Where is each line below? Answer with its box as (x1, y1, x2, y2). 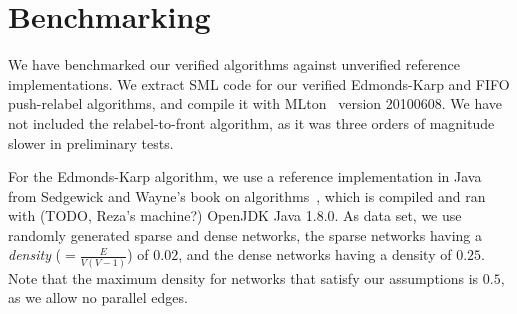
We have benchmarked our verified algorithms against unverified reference (8, 54, 460, 75)
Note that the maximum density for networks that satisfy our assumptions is (8, 267, 479, 288)
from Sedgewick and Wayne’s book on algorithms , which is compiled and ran (8, 185, 486, 206)
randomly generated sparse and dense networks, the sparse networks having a (8, 224, 483, 245)
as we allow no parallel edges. (8, 287, 188, 308)
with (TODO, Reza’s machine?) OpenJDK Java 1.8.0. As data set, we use (8, 205, 462, 226)
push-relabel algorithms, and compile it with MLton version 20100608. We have (8, 93, 503, 114)
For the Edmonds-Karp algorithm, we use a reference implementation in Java (8, 166, 482, 187)
